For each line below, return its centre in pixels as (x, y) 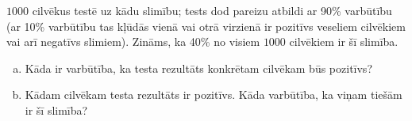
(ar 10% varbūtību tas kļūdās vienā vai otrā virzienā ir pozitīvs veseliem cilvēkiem (206, 26)
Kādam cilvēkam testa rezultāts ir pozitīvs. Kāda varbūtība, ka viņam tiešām (214, 95)
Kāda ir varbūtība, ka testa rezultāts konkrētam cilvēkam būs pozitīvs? (198, 68)
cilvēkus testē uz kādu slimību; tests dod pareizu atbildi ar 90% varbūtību (212, 10)
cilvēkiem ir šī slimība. (344, 42)
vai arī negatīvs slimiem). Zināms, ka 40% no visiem (133, 42)
